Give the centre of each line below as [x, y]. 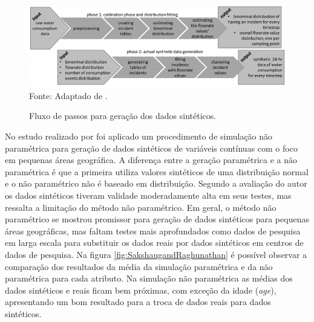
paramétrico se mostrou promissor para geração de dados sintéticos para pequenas [157, 219]
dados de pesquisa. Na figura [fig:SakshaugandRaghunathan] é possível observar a [156, 254]
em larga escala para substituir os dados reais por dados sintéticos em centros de [154, 243]
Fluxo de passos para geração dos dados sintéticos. [123, 116]
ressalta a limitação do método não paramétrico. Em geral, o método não [141, 207]
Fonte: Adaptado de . [68, 95]
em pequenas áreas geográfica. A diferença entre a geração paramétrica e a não [151, 160]
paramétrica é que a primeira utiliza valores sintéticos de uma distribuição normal [157, 171]
